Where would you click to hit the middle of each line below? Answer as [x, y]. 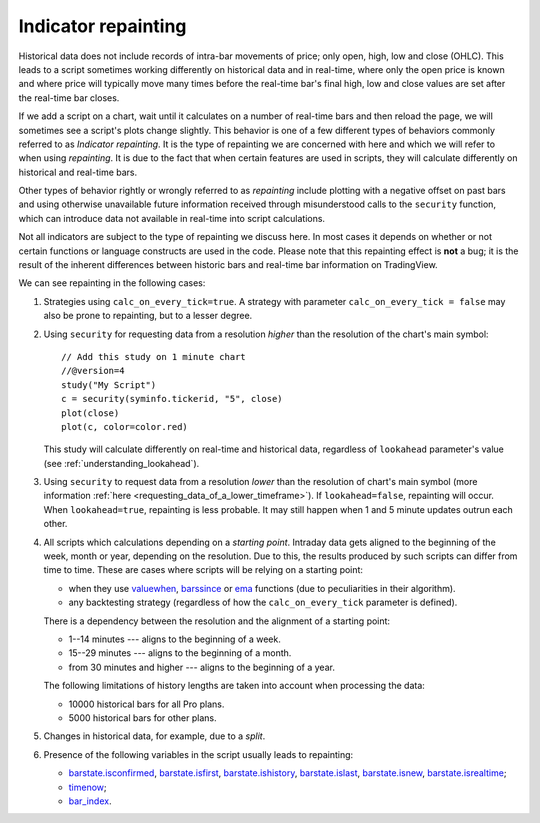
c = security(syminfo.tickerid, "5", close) [172, 399]
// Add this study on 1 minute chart [154, 356]
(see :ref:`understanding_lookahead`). [121, 463]
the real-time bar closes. [69, 97]
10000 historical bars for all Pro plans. [146, 704]
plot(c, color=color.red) [125, 426]
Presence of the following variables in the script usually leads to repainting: [198, 754]
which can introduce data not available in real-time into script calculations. [171, 218]
